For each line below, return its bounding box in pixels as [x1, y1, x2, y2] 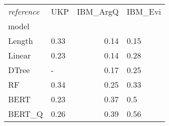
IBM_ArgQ [77, 6, 119, 17]
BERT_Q [8, 108, 43, 119]
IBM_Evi [126, 6, 161, 17]
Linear [8, 49, 31, 61]
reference [8, 6, 39, 17]
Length [8, 35, 33, 46]
